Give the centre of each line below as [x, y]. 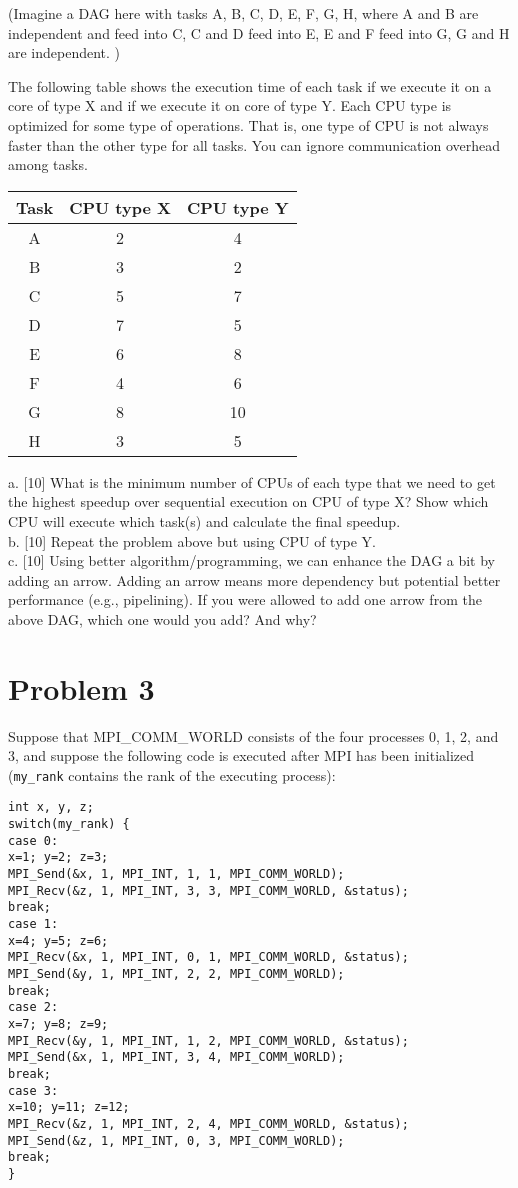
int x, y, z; [51, 807]
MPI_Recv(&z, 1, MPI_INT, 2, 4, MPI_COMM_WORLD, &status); [208, 1123]
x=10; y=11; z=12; [69, 1107]
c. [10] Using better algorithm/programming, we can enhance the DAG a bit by [252, 560]
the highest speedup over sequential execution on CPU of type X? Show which [248, 501]
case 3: [33, 1090]
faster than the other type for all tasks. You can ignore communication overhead [254, 144]
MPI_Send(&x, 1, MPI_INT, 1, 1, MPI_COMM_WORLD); [176, 874]
